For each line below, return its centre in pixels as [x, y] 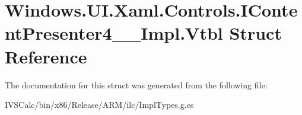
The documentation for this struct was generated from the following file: [136, 84]
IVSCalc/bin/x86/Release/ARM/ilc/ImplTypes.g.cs [99, 105]
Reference [46, 56]
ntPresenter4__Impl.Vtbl [114, 33]
